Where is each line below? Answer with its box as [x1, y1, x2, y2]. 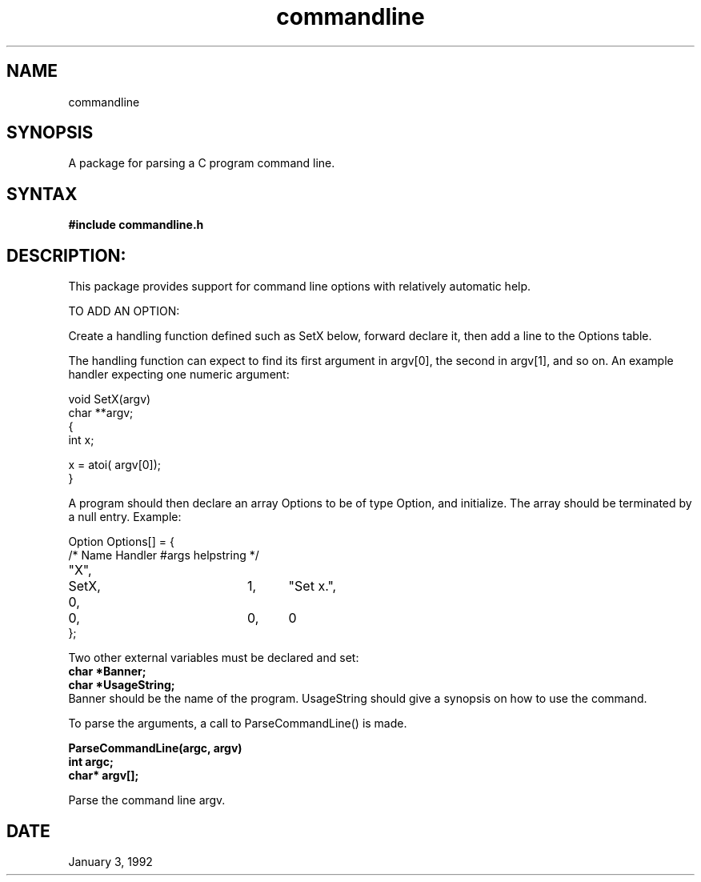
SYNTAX [6, 183, 78, 204]
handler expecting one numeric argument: [68, 367, 290, 382]
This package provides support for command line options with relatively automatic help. [68, 279, 531, 294]
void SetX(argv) [68, 392, 151, 407]
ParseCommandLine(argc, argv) [68, 741, 242, 756]
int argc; [68, 755, 114, 769]
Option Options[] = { [68, 535, 174, 549]
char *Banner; [68, 664, 146, 679]
